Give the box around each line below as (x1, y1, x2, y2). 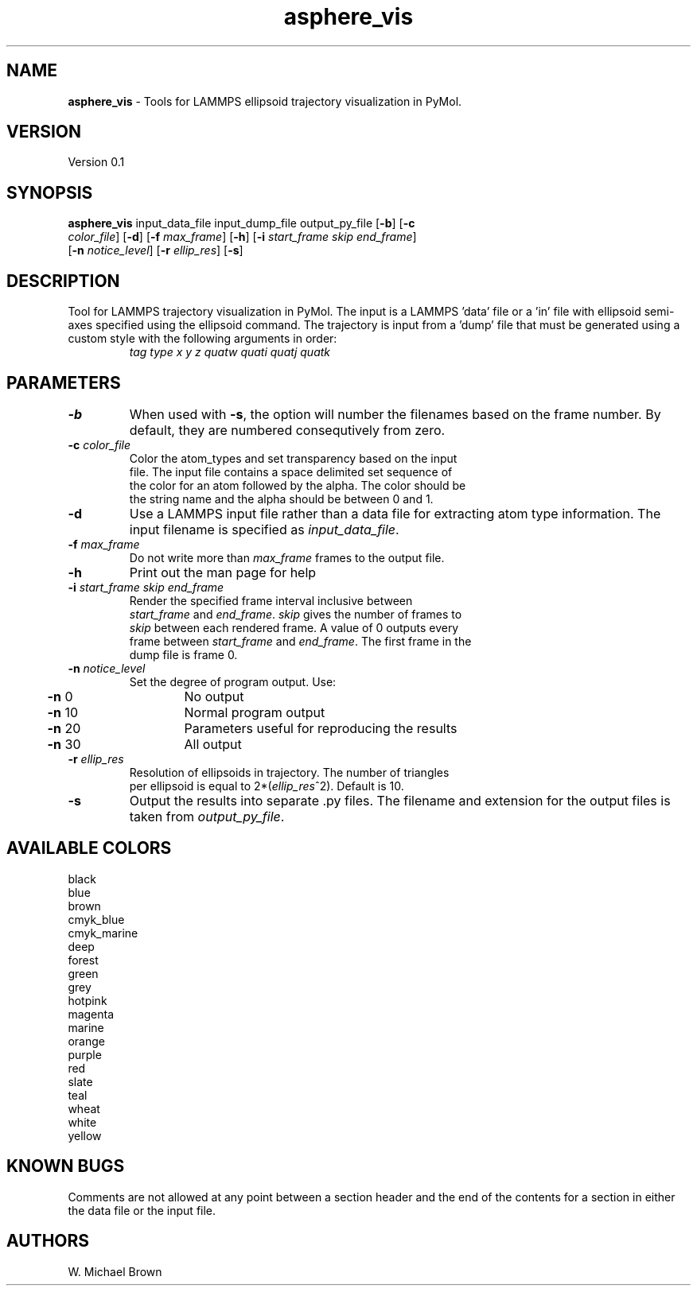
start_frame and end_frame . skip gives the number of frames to (129, 607, 462, 621)
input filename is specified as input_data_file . (129, 521, 399, 537)
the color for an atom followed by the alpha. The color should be (129, 478, 466, 492)
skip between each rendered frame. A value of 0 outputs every (129, 620, 459, 634)
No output (184, 688, 244, 704)
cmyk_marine (68, 925, 138, 940)
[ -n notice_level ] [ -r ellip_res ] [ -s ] (68, 243, 243, 258)
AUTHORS (6, 1231, 90, 1251)
